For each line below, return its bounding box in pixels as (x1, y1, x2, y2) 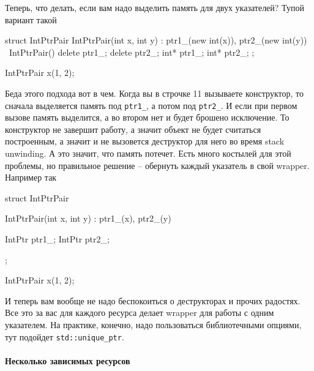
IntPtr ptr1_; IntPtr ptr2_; (5, 232, 110, 245)
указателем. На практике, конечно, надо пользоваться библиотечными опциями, (5, 318, 302, 331)
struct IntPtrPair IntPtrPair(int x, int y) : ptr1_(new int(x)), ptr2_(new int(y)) (5, 34, 307, 47)
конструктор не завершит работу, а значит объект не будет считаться (5, 122, 261, 135)
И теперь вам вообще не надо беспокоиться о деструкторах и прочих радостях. (5, 294, 301, 307)
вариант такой (5, 13, 57, 26)
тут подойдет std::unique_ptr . (5, 330, 124, 343)
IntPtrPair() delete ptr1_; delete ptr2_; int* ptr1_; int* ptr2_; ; (9, 45, 255, 58)
